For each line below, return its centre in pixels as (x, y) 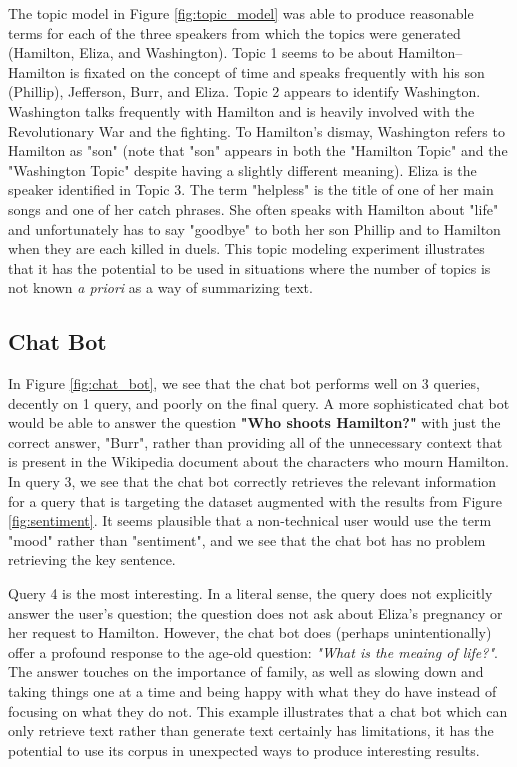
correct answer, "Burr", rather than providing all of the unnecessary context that (255, 441)
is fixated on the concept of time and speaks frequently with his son (277, 71)
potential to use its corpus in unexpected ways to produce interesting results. (244, 749)
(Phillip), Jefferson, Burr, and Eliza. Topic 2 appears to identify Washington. (244, 91)
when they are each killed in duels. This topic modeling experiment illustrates (246, 248)
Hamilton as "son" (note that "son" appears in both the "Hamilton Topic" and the (258, 150)
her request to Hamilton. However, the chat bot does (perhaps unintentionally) (250, 632)
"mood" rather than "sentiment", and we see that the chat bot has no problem (247, 539)
